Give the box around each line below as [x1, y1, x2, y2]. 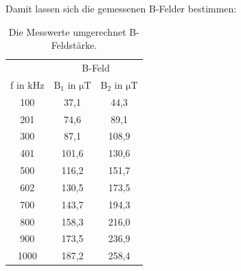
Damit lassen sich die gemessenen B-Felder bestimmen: [5, 1, 237, 15]
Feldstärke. [51, 38, 97, 52]
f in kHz [10, 77, 45, 91]
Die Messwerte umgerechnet [8, 24, 126, 39]
